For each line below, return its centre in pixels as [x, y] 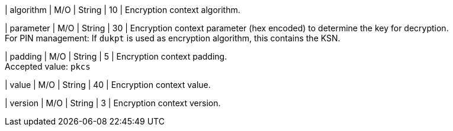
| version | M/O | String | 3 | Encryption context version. [113, 103]
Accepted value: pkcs [48, 66]
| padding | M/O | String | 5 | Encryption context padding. [116, 56]
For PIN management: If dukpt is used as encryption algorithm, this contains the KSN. [173, 38]
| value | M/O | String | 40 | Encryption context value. [108, 85]
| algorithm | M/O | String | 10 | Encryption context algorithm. [123, 10]
